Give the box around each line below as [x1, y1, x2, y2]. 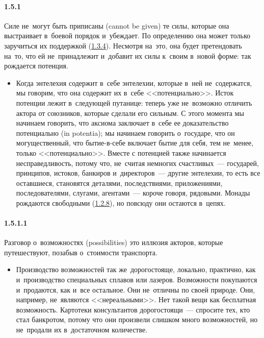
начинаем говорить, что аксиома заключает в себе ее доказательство [16, 117, 229, 128]
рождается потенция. [4, 60, 68, 71]
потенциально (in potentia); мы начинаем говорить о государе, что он [16, 127, 235, 138]
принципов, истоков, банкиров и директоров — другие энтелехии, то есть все [16, 167, 260, 178]
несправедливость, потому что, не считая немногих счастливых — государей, [16, 157, 259, 168]
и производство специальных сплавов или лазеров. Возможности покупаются [16, 274, 257, 285]
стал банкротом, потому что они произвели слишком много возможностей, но [16, 314, 258, 325]
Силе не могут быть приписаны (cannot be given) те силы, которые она [4, 20, 229, 31]
